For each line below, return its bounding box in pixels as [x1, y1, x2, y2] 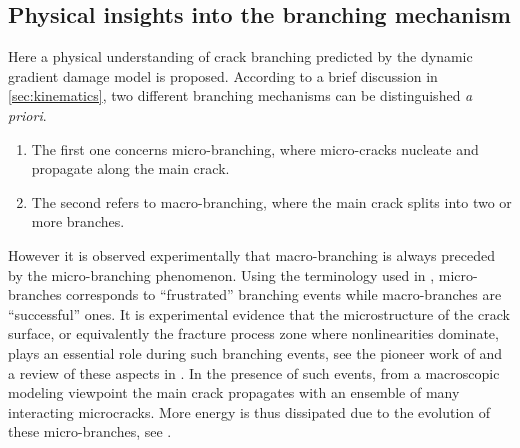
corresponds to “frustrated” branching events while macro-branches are [66, 284, 502, 305]
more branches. [31, 211, 125, 232]
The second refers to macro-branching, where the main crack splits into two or [31, 191, 512, 212]
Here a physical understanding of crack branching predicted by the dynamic [8, 46, 473, 67]
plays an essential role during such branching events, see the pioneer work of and [8, 342, 503, 363]
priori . [8, 104, 47, 125]
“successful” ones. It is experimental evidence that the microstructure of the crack [8, 303, 510, 324]
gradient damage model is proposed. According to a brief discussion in [8, 65, 438, 86]
